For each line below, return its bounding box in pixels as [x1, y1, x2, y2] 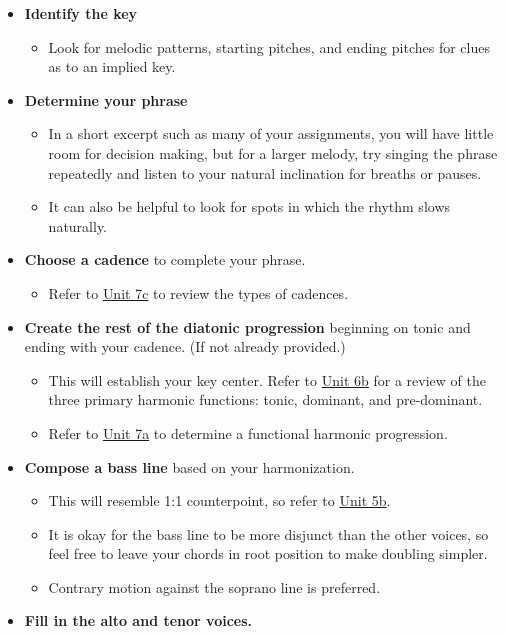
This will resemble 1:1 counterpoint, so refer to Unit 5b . [48, 490, 391, 511]
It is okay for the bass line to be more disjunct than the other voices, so [48, 523, 489, 544]
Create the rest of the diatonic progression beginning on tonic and [24, 316, 471, 337]
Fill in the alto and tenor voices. [24, 610, 253, 631]
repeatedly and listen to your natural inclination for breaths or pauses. [48, 162, 482, 183]
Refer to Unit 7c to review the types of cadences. [48, 282, 349, 303]
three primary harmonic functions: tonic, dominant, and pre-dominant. [48, 389, 483, 410]
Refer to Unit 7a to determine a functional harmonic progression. [48, 422, 448, 443]
